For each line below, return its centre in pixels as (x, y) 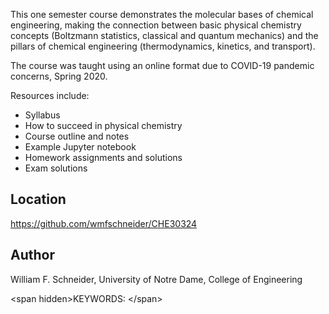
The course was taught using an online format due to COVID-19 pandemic (162, 65)
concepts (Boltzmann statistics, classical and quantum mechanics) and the (164, 35)
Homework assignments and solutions (103, 157)
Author (32, 255)
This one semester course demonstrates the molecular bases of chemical (162, 14)
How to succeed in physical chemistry (103, 125)
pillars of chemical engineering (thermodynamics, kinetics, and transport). (163, 46)
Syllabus (42, 115)
